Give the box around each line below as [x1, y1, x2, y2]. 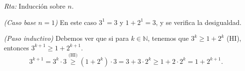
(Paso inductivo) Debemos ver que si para [4, 33, 129, 43]
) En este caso [54, 17, 97, 27]
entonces [4, 42, 29, 52]
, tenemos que [147, 33, 189, 43]
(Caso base [4, 17, 36, 27]
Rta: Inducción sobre [4, 1, 65, 11]
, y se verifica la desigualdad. [156, 17, 242, 27]
